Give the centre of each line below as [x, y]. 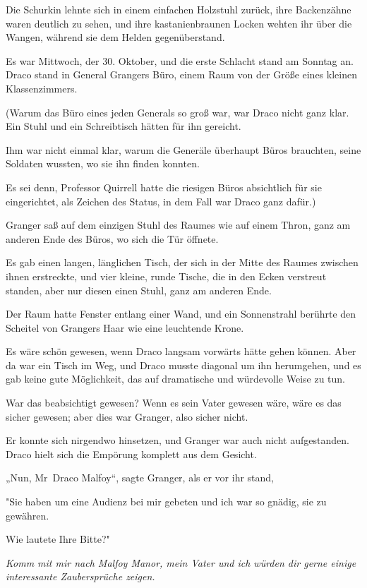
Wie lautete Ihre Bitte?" [58, 539]
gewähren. [28, 515]
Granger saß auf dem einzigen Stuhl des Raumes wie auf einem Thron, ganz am [178, 225]
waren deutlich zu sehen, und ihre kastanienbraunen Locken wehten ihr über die [179, 23]
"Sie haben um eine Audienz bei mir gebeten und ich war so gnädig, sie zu [166, 502]
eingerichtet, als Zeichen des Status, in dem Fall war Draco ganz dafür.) [161, 201]
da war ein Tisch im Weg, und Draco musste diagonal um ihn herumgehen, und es [183, 365]
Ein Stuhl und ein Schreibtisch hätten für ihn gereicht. [124, 126]
